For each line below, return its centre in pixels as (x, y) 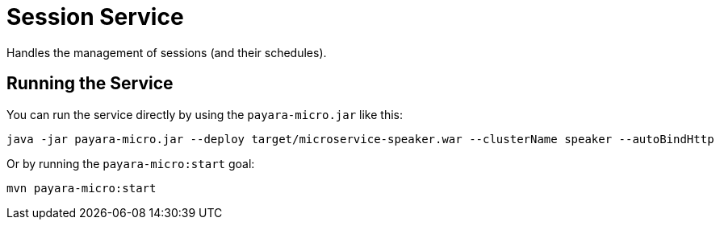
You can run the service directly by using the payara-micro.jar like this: (205, 114)
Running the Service (90, 84)
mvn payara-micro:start (82, 188)
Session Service (95, 17)
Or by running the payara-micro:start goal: (131, 163)
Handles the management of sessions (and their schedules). (167, 52)
